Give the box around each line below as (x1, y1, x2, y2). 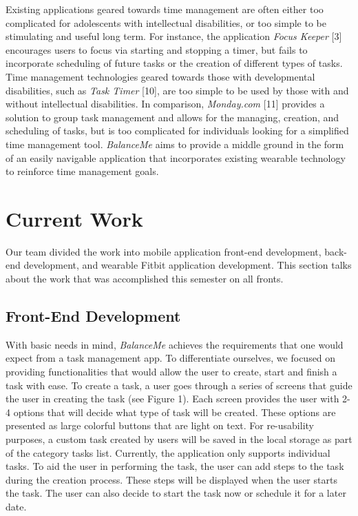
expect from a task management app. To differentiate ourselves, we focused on (6, 351, 336, 365)
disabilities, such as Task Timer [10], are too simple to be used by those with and (6, 83, 349, 97)
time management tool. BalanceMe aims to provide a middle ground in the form (6, 136, 344, 151)
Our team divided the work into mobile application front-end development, (6, 244, 322, 258)
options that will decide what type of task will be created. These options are (13, 404, 336, 419)
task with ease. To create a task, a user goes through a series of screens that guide (6, 378, 352, 392)
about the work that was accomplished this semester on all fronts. (6, 271, 284, 286)
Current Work (6, 204, 143, 232)
